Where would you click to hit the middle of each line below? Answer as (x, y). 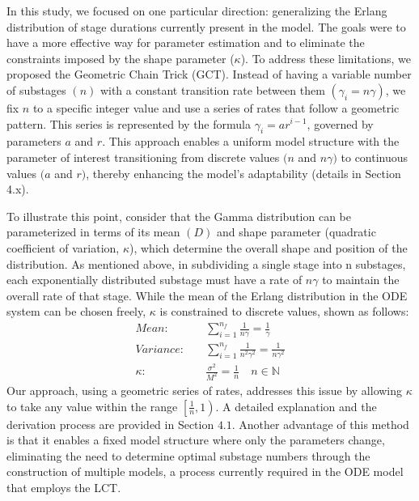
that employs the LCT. (64, 487)
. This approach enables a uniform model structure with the (251, 141)
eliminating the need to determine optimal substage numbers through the (188, 455)
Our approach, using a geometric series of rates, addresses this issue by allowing (205, 390)
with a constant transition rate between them (212, 89)
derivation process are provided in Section (110, 424)
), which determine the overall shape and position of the (269, 247)
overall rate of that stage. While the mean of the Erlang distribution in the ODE (207, 295)
